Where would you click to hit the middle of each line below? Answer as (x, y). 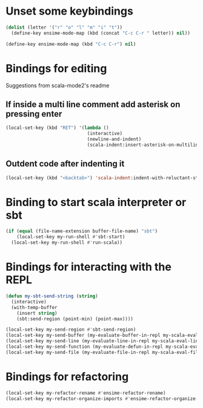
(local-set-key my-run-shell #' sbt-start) (71, 237)
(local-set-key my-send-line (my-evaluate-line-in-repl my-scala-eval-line (103, 341)
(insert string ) (37, 313)
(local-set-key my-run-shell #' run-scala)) (67, 243)
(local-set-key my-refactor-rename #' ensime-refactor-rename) (86, 393)
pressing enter (34, 114)
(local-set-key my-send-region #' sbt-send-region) (71, 330)
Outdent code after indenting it (65, 164)
